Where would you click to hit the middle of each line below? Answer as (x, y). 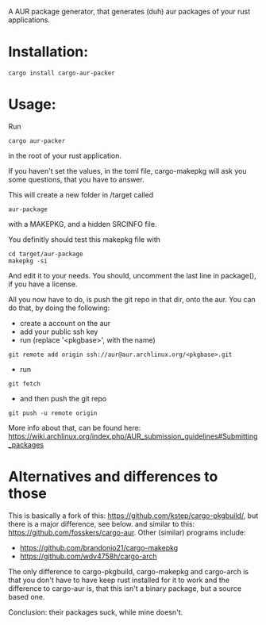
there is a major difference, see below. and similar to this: (102, 523)
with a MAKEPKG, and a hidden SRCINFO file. (83, 224)
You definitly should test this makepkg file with (85, 239)
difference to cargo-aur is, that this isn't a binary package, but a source (125, 588)
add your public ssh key (59, 332)
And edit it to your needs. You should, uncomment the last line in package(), (132, 275)
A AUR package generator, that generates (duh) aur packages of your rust (129, 12)
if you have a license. (43, 284)
